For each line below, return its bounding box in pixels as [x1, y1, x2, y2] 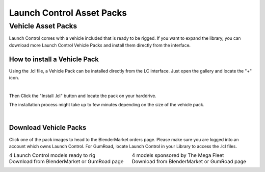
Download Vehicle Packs [9, 123, 86, 132]
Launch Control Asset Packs [9, 7, 127, 18]
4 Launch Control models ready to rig [9, 152, 96, 159]
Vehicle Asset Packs [9, 22, 77, 30]
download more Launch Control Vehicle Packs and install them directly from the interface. [9, 42, 191, 48]
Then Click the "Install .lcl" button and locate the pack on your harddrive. [9, 93, 157, 98]
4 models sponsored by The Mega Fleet [132, 152, 224, 159]
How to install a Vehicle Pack [9, 55, 99, 63]
